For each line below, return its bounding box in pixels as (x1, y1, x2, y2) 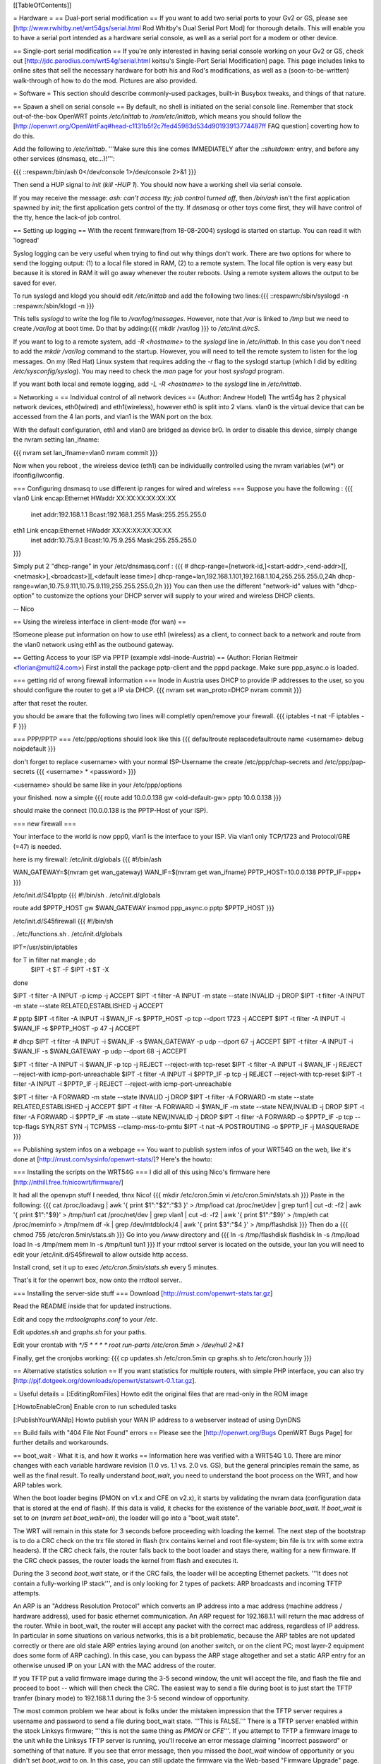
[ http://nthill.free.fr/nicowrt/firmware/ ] (13, 1178, 123, 1186)
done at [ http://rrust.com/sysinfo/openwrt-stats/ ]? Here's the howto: (13, 1155, 213, 1164)
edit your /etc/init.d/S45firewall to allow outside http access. (13, 1250, 188, 1259)
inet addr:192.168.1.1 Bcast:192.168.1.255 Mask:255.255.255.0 (30, 510, 207, 519)
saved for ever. (13, 279, 56, 287)
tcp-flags (13, 1122, 40, 1130)
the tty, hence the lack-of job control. (13, 213, 121, 222)
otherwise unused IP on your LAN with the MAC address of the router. (13, 1661, 217, 1669)
